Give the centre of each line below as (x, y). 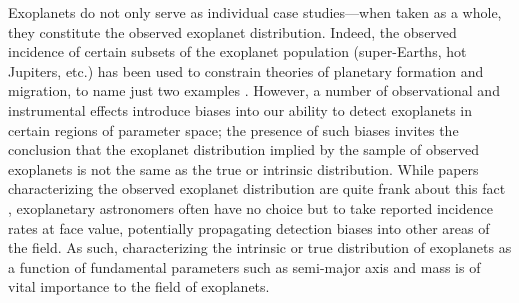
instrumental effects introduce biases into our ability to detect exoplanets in (240, 109)
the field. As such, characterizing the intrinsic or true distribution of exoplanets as (260, 247)
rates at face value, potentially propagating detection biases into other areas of (249, 227)
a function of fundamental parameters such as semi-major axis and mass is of (244, 266)
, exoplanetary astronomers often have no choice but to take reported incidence (250, 207)
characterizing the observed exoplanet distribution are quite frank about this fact (257, 188)
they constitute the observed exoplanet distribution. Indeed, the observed (232, 31)
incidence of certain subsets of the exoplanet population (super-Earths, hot (237, 51)
